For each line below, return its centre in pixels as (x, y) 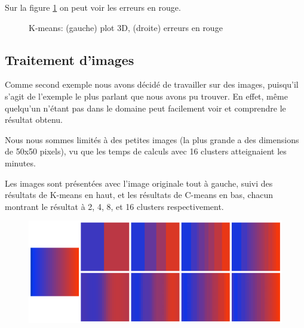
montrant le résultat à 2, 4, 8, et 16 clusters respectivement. (114, 206)
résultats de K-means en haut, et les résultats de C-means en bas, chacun (139, 195)
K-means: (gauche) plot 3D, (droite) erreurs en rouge (126, 27)
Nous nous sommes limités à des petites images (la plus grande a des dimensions (152, 139)
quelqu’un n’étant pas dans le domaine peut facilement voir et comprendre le (145, 108)
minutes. (20, 163)
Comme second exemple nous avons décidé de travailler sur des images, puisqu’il (152, 84)
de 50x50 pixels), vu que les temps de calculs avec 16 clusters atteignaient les (146, 151)
